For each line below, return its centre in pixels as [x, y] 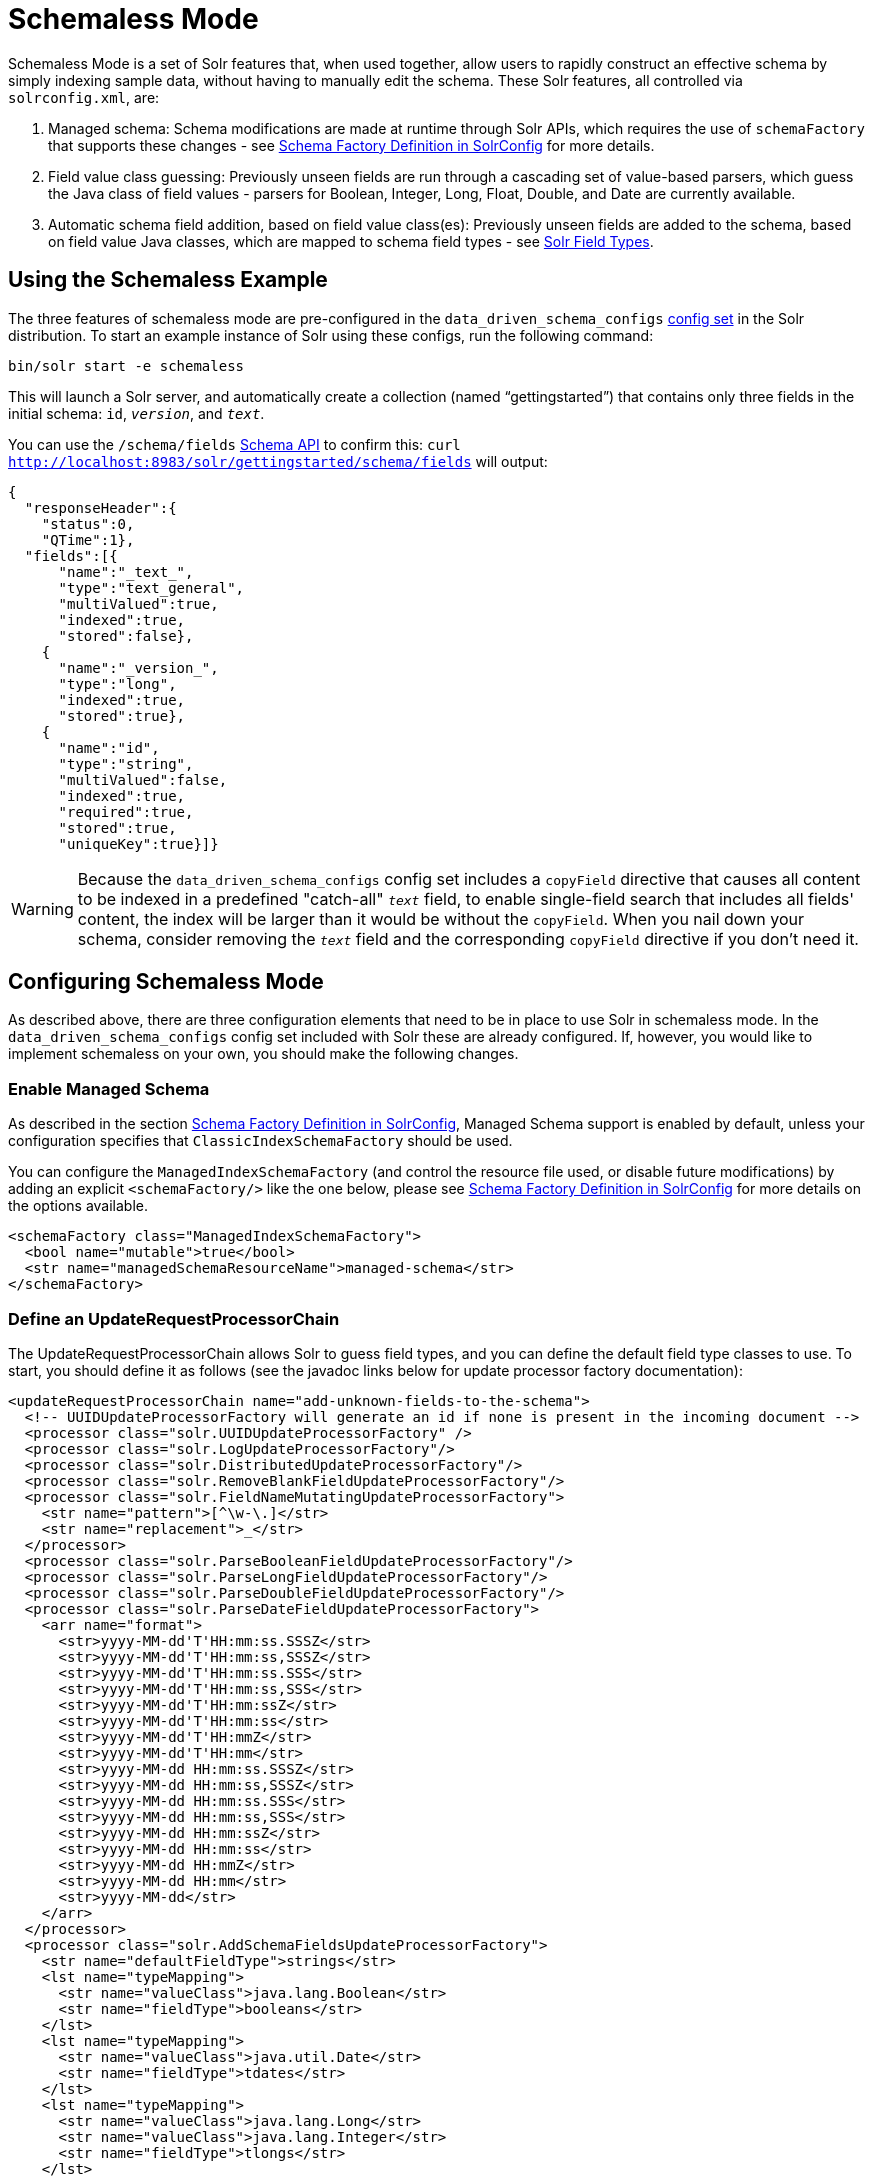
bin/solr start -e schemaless [126, 365]
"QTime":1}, [88, 539]
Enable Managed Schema [109, 1088]
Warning [42, 908]
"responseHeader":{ [100, 507]
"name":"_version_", [138, 667]
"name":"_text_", [126, 571]
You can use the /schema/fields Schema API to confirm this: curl [234, 444]
